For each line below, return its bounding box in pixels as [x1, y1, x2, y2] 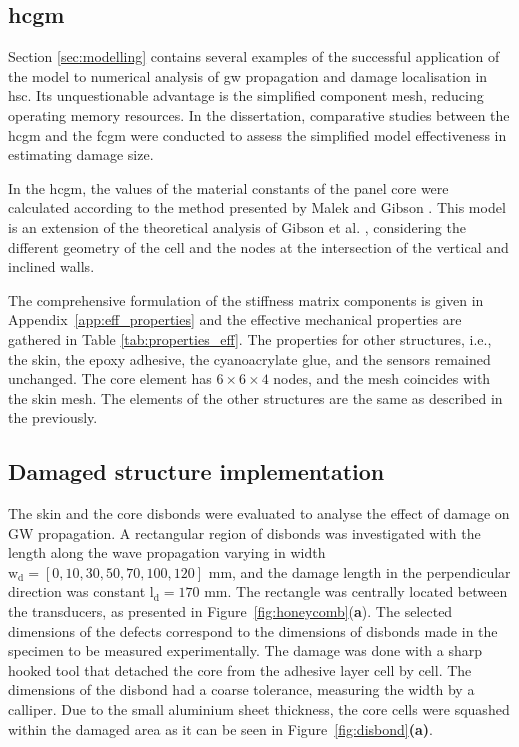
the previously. [8, 407, 98, 428]
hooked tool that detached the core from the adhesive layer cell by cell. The [8, 659, 472, 680]
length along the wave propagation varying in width [8, 542, 326, 563]
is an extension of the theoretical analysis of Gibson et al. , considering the [8, 216, 466, 237]
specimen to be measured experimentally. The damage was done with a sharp [8, 640, 483, 661]
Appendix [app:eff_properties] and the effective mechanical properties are [8, 309, 462, 330]
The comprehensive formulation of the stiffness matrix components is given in [8, 289, 484, 310]
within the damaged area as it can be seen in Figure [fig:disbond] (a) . [8, 718, 433, 739]
